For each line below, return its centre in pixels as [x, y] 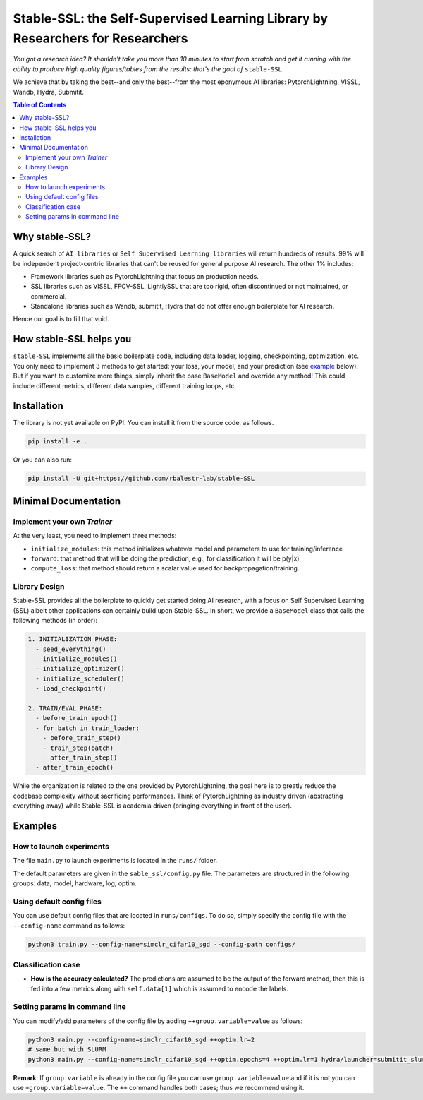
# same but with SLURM [67, 1050]
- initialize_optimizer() [80, 669]
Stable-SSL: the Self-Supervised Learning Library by [170, 18]
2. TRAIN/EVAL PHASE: [65, 708]
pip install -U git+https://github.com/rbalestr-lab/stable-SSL [141, 479]
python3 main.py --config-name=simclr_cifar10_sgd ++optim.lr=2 [141, 1039]
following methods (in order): [55, 621]
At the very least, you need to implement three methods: [95, 536]
